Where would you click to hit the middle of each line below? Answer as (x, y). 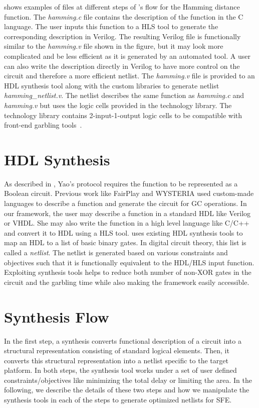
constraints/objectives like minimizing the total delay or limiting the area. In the (128, 380)
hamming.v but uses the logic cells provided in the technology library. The (118, 105)
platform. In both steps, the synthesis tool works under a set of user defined (120, 370)
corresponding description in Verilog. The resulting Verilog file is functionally (122, 36)
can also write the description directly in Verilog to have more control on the (122, 66)
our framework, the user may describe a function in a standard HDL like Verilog (127, 213)
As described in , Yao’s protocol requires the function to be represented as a (121, 183)
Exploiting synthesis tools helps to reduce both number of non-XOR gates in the (128, 272)
